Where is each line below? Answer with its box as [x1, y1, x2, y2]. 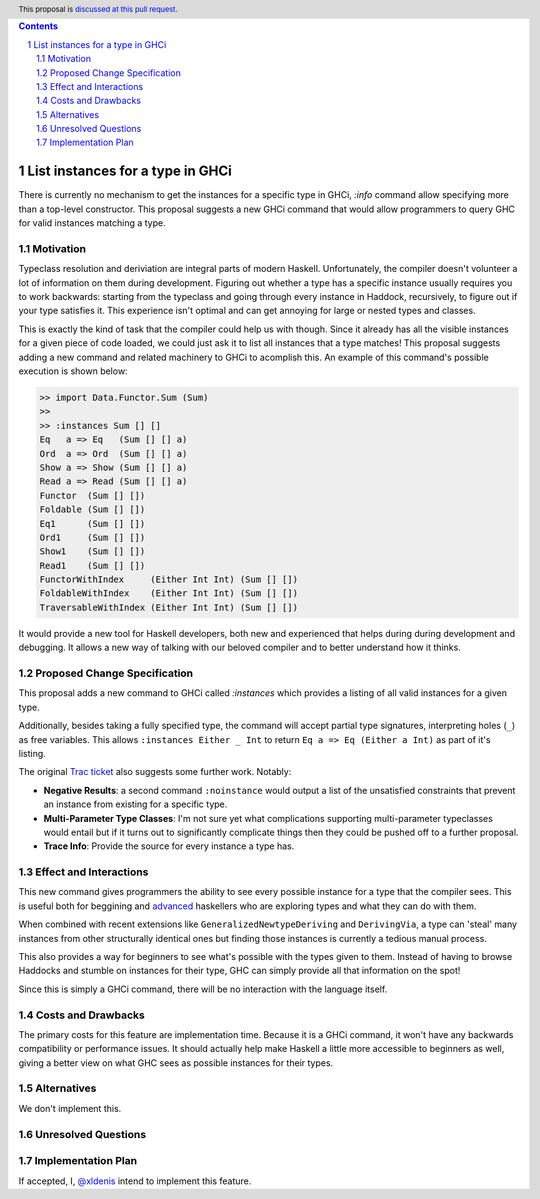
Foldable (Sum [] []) [39, 504, 146, 515]
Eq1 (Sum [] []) [39, 518, 146, 529]
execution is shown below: [18, 365, 129, 377]
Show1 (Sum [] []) [39, 546, 146, 557]
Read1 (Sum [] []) [39, 560, 146, 571]
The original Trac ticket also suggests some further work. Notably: [18, 766, 292, 778]
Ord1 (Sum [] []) [39, 531, 146, 543]
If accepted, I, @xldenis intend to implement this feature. [18, 1175, 252, 1187]
